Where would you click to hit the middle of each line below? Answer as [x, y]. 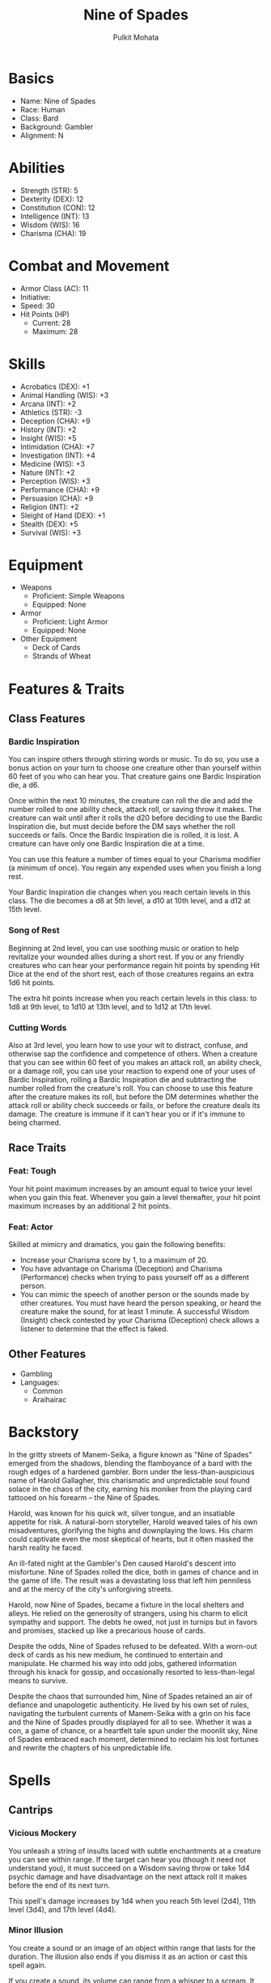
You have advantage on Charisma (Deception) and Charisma [121, 1268]
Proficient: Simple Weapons [78, 596]
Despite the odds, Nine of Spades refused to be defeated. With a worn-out [133, 1646]
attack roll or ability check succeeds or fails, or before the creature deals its [134, 1105]
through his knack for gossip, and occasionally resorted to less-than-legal [131, 1672]
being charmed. [35, 1123]
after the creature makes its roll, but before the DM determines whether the [133, 1097]
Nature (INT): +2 [47, 472]
